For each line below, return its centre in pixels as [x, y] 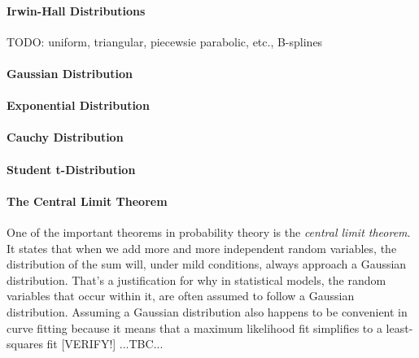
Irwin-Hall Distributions [76, 10]
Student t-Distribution [71, 169]
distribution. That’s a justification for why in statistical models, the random [196, 279]
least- [399, 327]
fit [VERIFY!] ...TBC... [105, 344]
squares [25, 344]
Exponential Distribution [78, 105]
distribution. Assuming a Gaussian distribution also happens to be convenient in [207, 311]
